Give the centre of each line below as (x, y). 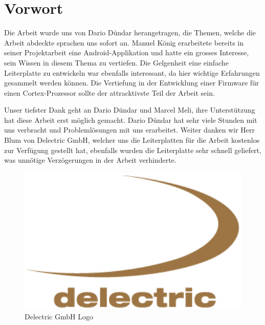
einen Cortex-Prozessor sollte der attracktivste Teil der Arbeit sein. (109, 92)
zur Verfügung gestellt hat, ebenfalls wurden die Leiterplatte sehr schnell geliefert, (133, 150)
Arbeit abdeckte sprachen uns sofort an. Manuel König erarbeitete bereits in (124, 42)
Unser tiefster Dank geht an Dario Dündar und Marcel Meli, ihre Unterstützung (130, 110)
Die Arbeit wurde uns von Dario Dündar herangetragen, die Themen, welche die (130, 32)
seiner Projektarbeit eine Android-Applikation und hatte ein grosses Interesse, (127, 52)
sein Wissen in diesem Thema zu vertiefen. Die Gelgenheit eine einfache (116, 62)
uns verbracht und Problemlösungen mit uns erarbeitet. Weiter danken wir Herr (130, 130)
